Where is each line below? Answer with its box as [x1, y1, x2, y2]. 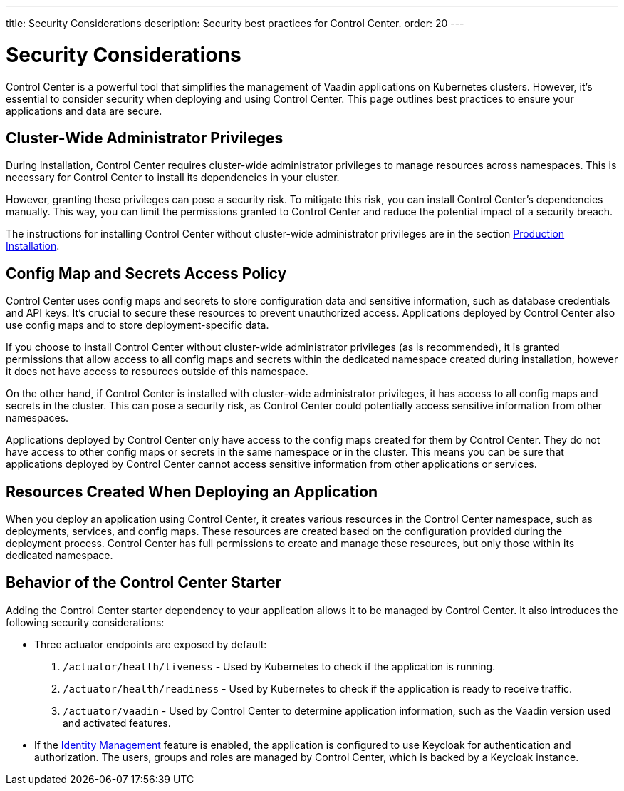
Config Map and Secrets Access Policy [6, 264, 287, 282]
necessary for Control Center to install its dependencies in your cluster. [6, 171, 340, 184]
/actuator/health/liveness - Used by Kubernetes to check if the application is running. [63, 660, 496, 673]
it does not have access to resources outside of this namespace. [6, 365, 308, 378]
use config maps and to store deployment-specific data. [6, 319, 269, 332]
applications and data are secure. [6, 104, 162, 117]
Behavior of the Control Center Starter [6, 573, 282, 592]
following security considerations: [6, 616, 165, 628]
